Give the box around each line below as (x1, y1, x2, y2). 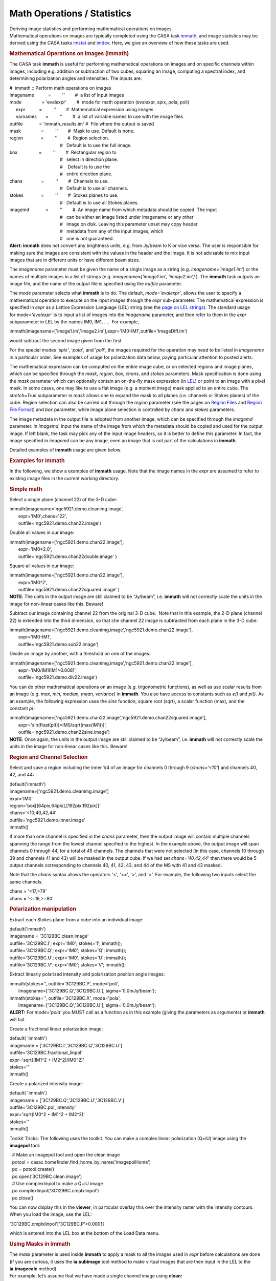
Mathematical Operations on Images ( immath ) (9, 50, 129, 57)
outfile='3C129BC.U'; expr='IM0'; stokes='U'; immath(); (9, 955, 127, 961)
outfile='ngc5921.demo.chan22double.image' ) (18, 553, 117, 560)
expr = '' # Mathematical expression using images (15, 106, 154, 112)
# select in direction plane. (59, 156, 119, 162)
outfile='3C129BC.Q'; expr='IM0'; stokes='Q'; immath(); (9, 947, 127, 954)
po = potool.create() (12, 1166, 55, 1172)
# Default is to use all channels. (59, 185, 129, 192)
